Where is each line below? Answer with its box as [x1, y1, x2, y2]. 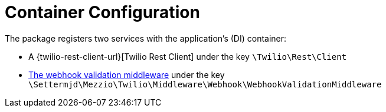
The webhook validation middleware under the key [28, 69, 225, 80]
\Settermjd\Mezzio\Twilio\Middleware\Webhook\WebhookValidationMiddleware [28, 79, 382, 89]
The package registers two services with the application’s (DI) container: [5, 33, 287, 43]
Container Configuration [5, 2, 200, 22]
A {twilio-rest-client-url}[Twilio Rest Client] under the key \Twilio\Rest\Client [28, 51, 347, 62]
